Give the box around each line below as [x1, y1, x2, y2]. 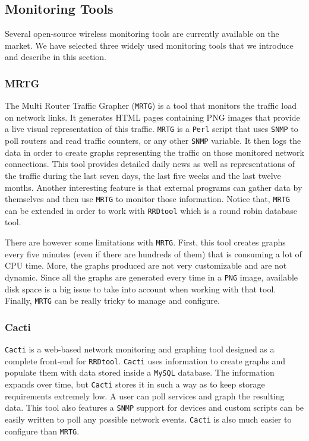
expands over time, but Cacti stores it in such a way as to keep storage [5, 377, 265, 390]
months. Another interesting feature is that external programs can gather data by [5, 181, 302, 193]
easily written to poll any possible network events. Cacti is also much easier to [5, 412, 292, 425]
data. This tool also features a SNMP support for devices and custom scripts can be [5, 401, 304, 414]
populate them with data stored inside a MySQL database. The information [5, 366, 275, 379]
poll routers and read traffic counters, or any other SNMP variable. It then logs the [5, 134, 301, 147]
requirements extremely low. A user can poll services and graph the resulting [5, 389, 285, 402]
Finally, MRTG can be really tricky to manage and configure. [5, 294, 220, 307]
